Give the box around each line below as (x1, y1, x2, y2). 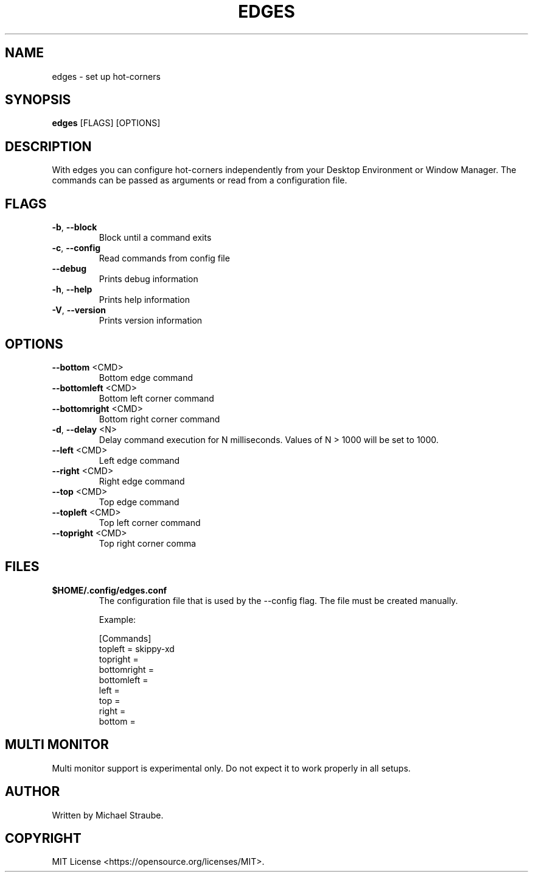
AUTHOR (5, 784, 60, 800)
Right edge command (99, 475, 185, 486)
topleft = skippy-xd (99, 643, 175, 654)
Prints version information (99, 315, 203, 326)
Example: (99, 614, 136, 625)
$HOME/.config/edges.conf (52, 584, 167, 595)
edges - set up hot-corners (52, 71, 161, 82)
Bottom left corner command (99, 392, 214, 403)
